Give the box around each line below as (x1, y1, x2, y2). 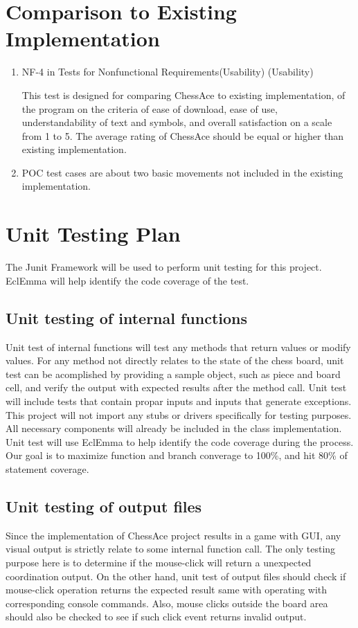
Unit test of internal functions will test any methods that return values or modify (6, 339, 351, 354)
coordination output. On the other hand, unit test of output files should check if (6, 568, 346, 583)
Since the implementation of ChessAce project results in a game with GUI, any (6, 528, 341, 542)
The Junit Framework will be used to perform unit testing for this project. (6, 260, 322, 274)
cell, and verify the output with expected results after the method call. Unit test (6, 380, 347, 395)
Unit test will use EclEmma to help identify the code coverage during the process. (6, 434, 354, 449)
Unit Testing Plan (6, 219, 181, 248)
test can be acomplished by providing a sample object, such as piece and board (6, 366, 341, 381)
